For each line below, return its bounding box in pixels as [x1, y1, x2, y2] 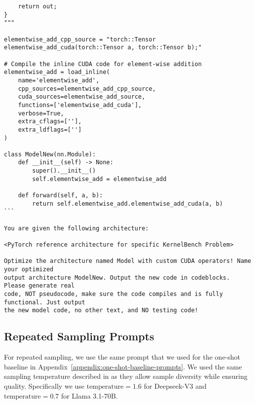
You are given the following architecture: [4, 224, 149, 232]
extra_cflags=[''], [18, 118, 82, 125]
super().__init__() [32, 167, 96, 175]
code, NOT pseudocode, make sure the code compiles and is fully [4, 290, 223, 297]
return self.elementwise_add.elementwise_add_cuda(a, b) [32, 200, 223, 207]
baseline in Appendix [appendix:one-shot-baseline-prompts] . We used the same [4, 361, 242, 371]
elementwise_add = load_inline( [4, 69, 110, 76]
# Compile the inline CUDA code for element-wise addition [4, 60, 202, 68]
